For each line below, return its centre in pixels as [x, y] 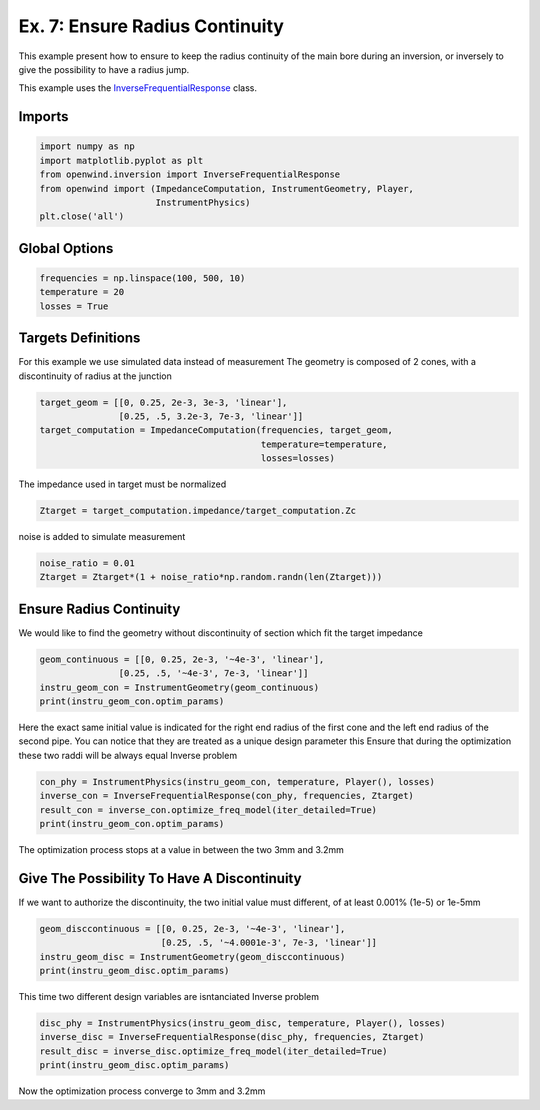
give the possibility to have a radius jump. [104, 69]
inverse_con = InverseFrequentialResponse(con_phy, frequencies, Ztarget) [227, 796]
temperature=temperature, [324, 444]
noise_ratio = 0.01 [87, 563]
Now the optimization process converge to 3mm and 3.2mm [142, 1091]
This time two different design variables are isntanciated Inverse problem [169, 997]
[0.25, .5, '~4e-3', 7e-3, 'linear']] [213, 673]
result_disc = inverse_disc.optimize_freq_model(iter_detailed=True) [213, 1051]
